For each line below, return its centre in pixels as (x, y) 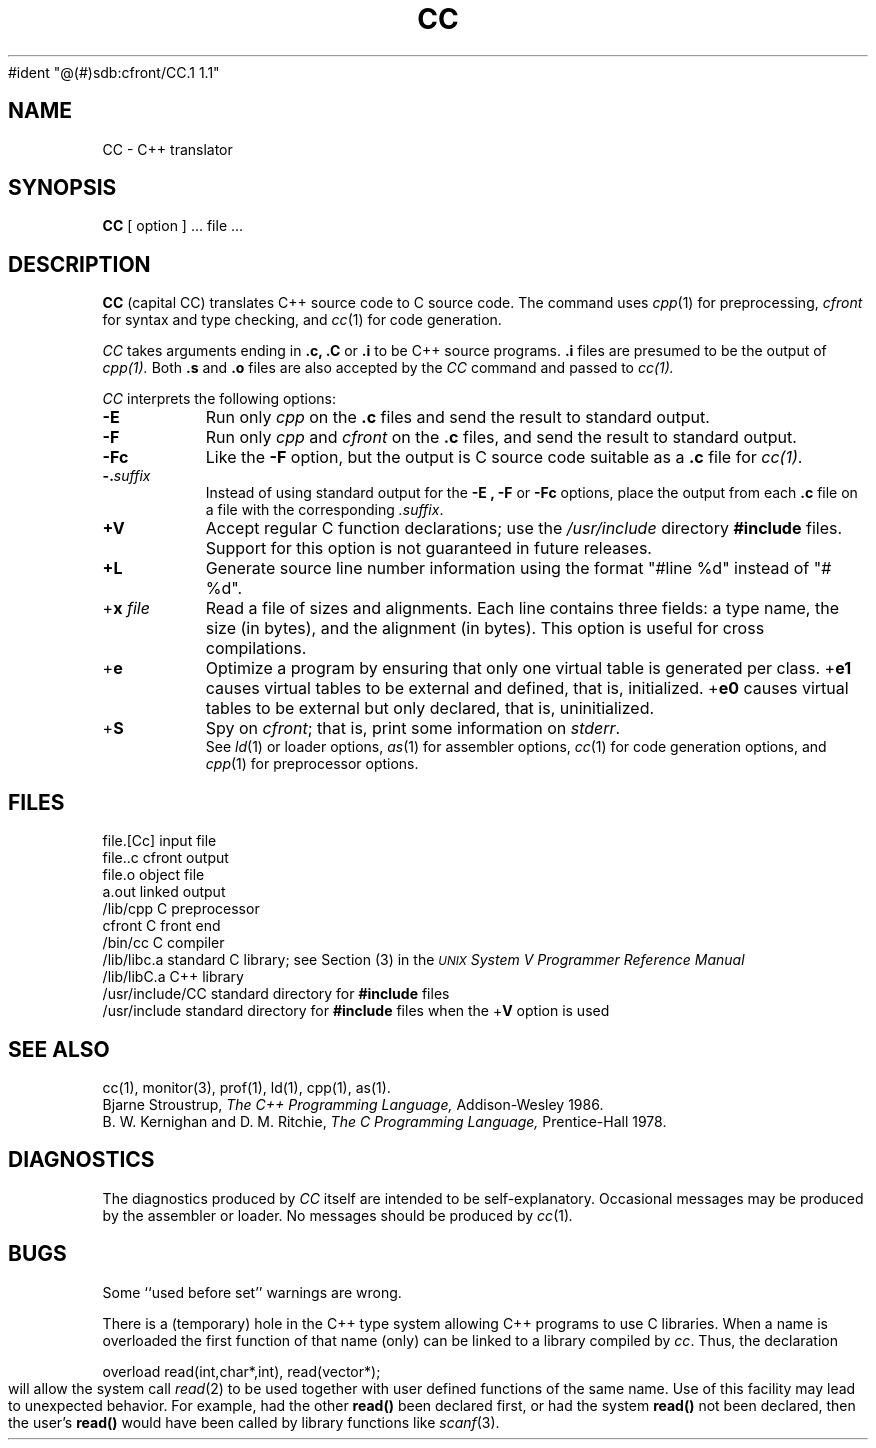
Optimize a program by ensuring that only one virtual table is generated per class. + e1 (528, 668)
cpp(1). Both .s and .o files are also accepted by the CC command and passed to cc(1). (388, 368)
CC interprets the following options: (219, 399)
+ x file (126, 608)
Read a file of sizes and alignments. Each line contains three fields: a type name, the (522, 608)
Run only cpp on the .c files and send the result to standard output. (457, 417)
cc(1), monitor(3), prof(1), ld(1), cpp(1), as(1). (246, 1087)
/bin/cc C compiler (163, 943)
